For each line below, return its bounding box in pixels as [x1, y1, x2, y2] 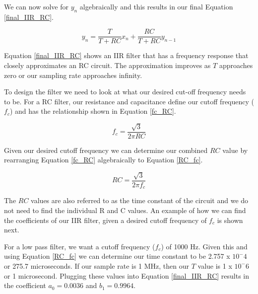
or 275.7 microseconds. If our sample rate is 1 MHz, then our [4, 260, 190, 271]
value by [222, 145, 248, 155]
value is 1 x [197, 260, 232, 271]
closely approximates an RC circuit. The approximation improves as [4, 60, 211, 71]
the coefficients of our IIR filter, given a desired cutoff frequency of [4, 215, 207, 225]
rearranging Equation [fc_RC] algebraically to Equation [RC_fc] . [4, 154, 203, 165]
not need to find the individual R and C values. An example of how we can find [4, 205, 246, 215]
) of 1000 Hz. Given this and [161, 241, 248, 251]
